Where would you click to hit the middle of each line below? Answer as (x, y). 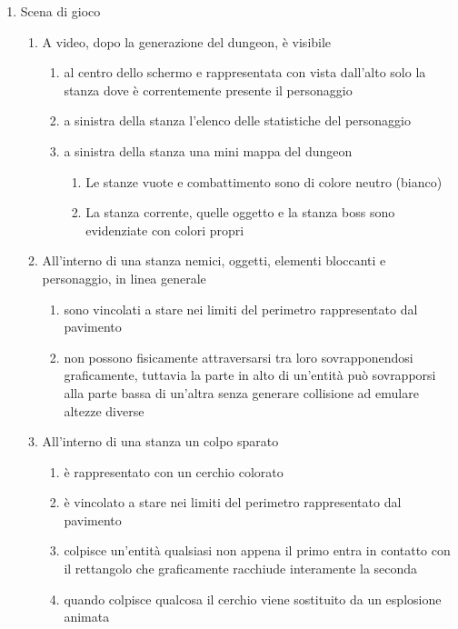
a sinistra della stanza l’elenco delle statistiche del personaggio (238, 120)
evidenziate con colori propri (165, 230)
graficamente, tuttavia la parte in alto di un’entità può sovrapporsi (250, 375)
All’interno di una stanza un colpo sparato (160, 441)
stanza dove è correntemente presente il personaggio (208, 90)
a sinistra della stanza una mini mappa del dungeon (208, 150)
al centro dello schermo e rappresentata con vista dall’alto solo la (245, 72)
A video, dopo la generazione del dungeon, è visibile (187, 41)
